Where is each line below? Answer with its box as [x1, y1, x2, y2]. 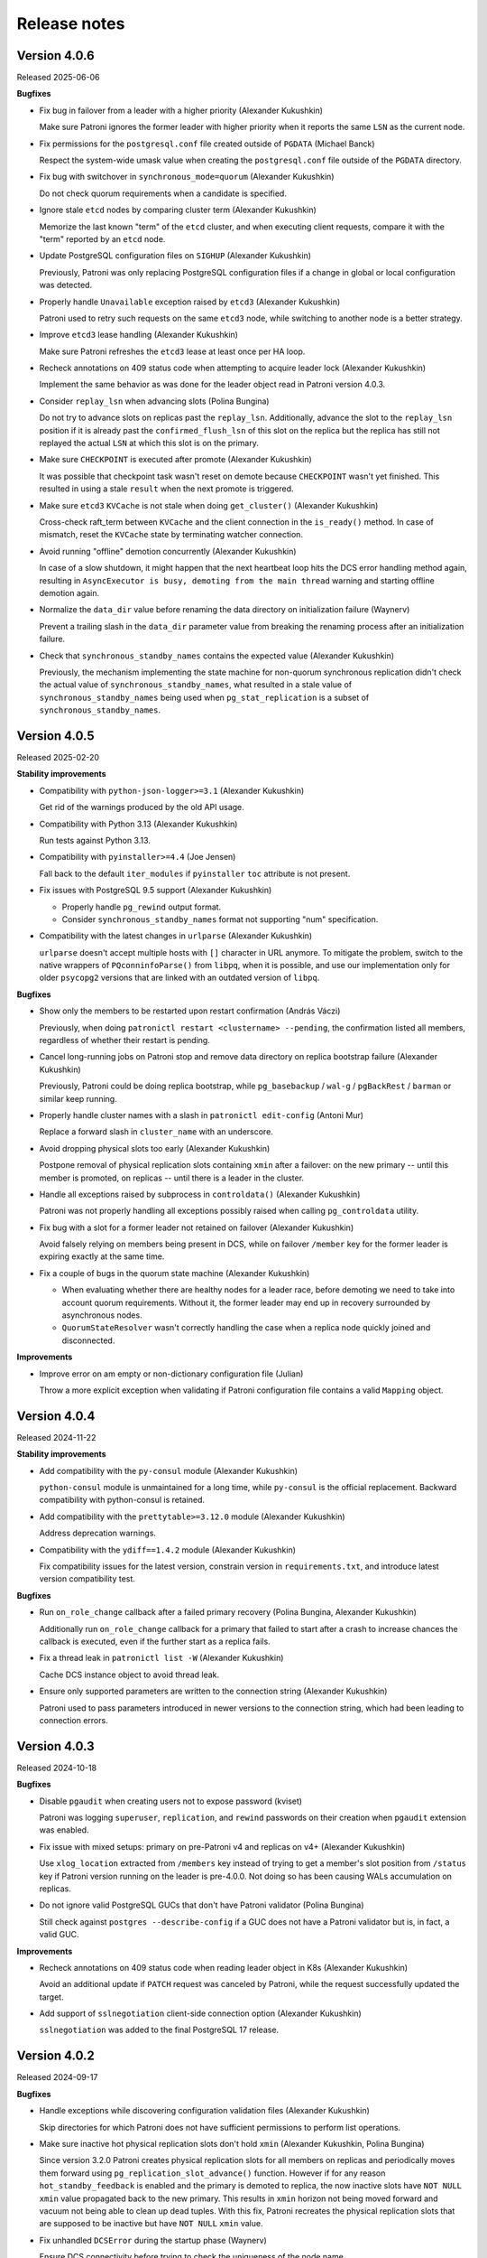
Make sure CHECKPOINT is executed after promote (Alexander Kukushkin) [39, 454, 313, 465]
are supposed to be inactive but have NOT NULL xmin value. [39, 2218, 263, 2229]
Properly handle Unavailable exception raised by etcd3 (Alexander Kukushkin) [39, 296, 341, 307]
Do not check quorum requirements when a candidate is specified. [39, 188, 288, 199]
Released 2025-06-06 [16, 72, 100, 83]
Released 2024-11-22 [16, 1432, 96, 1442]
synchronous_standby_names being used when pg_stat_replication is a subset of [39, 692, 370, 703]
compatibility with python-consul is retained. [39, 1495, 206, 1506]
